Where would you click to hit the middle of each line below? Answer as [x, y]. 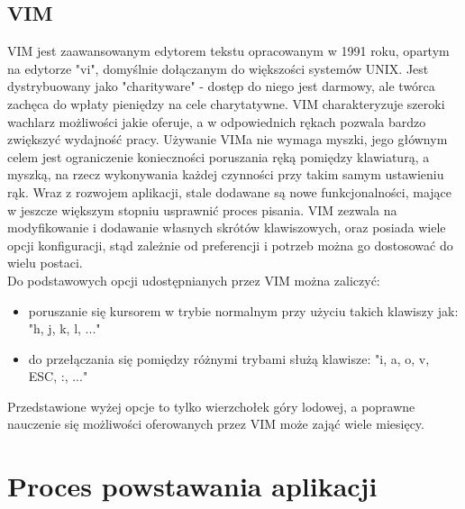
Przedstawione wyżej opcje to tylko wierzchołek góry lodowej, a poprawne [211, 406]
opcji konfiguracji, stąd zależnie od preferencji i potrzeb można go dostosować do [230, 245]
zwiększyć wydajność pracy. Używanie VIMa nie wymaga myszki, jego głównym [228, 139]
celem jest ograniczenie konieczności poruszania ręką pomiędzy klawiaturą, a [219, 156]
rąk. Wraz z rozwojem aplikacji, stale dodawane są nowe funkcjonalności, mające [230, 191]
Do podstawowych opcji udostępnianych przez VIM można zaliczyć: [194, 280]
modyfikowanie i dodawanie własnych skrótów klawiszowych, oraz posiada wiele [227, 227]
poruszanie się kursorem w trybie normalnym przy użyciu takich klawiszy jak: [243, 310]
